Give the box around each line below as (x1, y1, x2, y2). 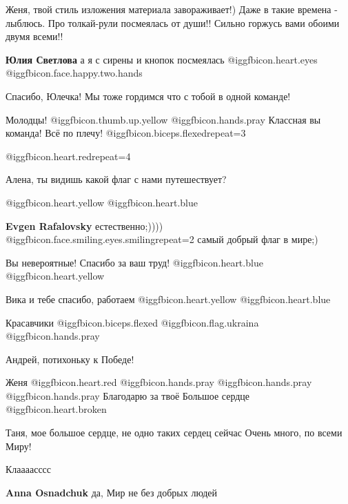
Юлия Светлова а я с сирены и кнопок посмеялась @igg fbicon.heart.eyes (6, 52, 318, 66)
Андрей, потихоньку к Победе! (6, 351, 134, 366)
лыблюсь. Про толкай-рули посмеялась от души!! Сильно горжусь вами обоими (6, 15, 340, 30)
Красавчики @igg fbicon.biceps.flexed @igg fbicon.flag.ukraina (6, 315, 259, 329)
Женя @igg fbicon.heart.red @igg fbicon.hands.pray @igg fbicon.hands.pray (6, 375, 312, 389)
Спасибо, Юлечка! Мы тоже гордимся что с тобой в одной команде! (6, 88, 291, 103)
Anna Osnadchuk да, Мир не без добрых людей (6, 485, 217, 499)
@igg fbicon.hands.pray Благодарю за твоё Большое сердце (6, 388, 250, 403)
